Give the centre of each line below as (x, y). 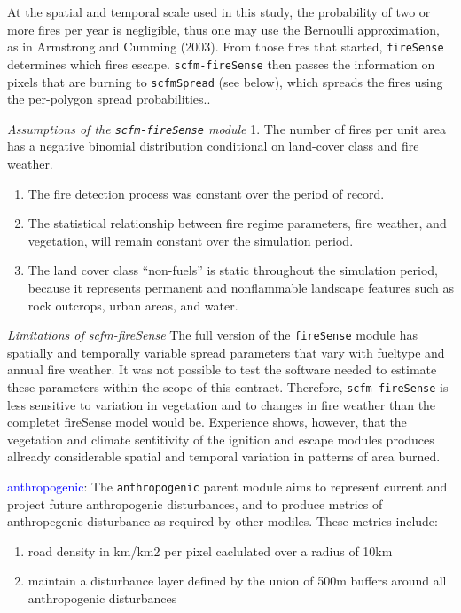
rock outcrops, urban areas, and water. (133, 305)
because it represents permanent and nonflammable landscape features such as (241, 287)
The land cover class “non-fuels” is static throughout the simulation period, (233, 270)
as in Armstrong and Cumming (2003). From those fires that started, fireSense (226, 47)
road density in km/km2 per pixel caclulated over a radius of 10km (210, 550)
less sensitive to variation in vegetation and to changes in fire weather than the (222, 404)
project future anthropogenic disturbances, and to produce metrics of (195, 503)
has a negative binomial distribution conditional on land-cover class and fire (213, 146)
